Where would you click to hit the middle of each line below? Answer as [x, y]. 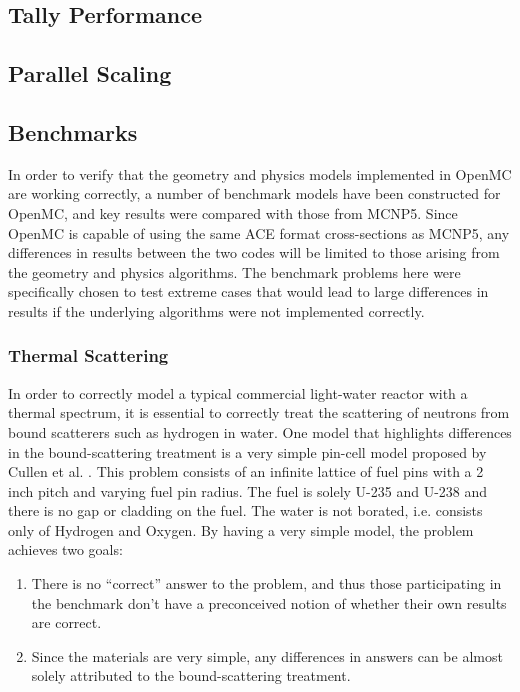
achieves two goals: [65, 549]
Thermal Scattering [88, 355]
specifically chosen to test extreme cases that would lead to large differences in [248, 291]
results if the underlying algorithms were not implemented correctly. [216, 310]
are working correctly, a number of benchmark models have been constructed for [254, 193]
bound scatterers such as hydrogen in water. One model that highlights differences [260, 431]
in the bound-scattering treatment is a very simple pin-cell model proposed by [247, 451]
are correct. [66, 622]
